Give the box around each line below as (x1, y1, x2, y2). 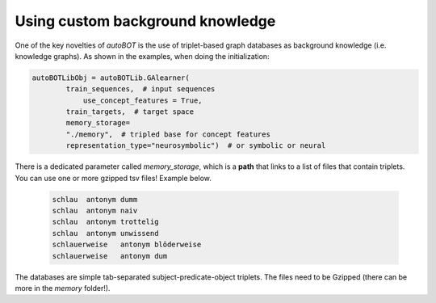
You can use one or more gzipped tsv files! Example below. (15, 173, 212, 183)
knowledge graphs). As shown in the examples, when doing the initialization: (15, 51, 270, 61)
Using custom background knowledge (15, 12, 276, 30)
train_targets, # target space (65, 107, 194, 116)
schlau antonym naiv (52, 206, 138, 216)
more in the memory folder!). (15, 283, 111, 292)
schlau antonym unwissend (52, 229, 159, 238)
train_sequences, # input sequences (65, 85, 216, 94)
